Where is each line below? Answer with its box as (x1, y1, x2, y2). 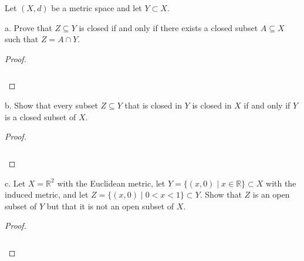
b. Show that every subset (5, 99, 98, 111)
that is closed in (124, 99, 182, 111)
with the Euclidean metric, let (57, 177, 165, 189)
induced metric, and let (5, 188, 89, 201)
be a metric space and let (51, 2, 142, 13)
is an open (252, 188, 290, 201)
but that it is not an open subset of (46, 199, 174, 212)
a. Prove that (5, 21, 52, 33)
